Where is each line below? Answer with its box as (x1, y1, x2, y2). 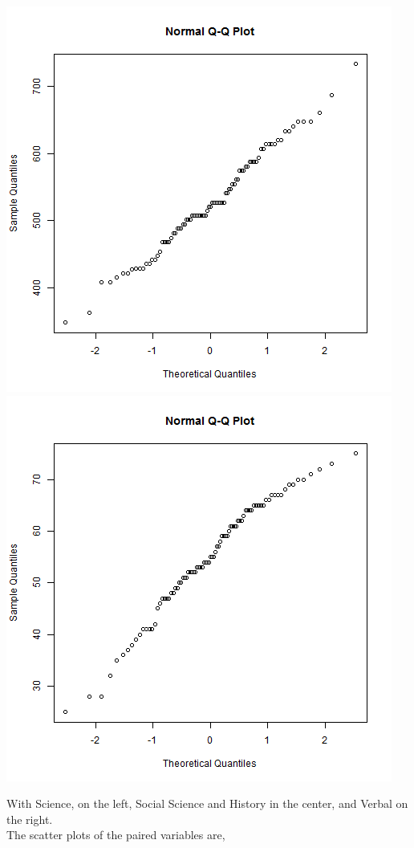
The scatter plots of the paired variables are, (6, 826, 225, 843)
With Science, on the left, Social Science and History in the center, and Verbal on (6, 795, 408, 812)
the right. (6, 810, 53, 827)
